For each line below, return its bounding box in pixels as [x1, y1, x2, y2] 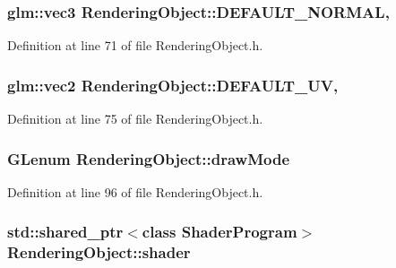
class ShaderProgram [142, 220, 297, 243]
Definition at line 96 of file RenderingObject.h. [7, 182, 263, 201]
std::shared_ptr [7, 220, 124, 243]
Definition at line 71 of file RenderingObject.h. [7, 36, 263, 55]
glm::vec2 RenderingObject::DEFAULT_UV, [7, 73, 339, 96]
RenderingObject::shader [7, 241, 191, 264]
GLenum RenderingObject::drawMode [7, 147, 290, 169]
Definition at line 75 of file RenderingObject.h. [7, 109, 263, 128]
